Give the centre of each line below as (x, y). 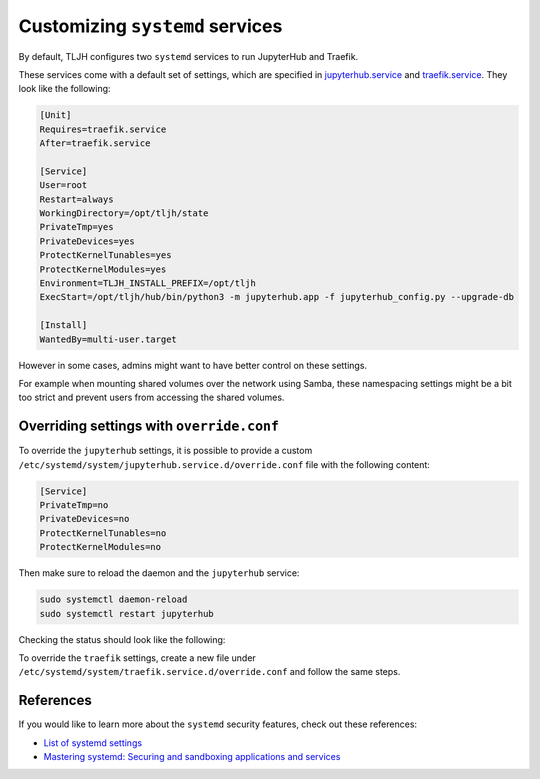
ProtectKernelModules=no (100, 547)
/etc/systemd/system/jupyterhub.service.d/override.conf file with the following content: (224, 464)
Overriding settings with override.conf (149, 426)
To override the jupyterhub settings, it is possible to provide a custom (165, 451)
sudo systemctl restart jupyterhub (126, 613)
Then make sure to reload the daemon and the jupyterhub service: (159, 573)
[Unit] (55, 115)
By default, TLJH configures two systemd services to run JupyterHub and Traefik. (188, 56)
